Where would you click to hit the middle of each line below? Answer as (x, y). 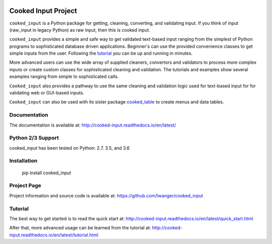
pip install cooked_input (47, 173)
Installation (23, 161)
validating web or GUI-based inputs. (47, 93)
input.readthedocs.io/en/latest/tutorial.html (54, 235)
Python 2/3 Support (34, 138)
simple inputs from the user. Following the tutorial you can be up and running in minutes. (101, 53)
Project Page (25, 186)
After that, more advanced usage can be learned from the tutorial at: (80, 228)
